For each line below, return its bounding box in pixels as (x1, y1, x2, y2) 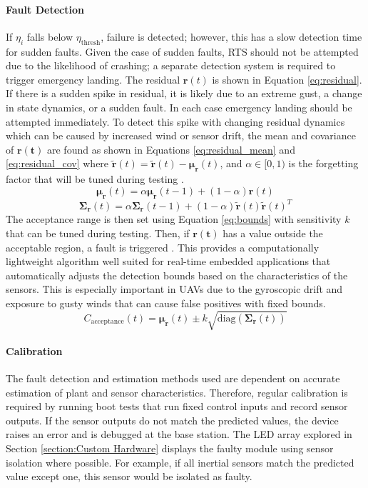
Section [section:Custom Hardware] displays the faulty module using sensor (6, 440, 334, 455)
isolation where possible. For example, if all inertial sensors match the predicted (6, 454, 354, 469)
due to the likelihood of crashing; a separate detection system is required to (6, 58, 336, 73)
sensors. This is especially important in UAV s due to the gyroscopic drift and (6, 282, 343, 297)
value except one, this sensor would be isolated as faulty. (6, 469, 252, 484)
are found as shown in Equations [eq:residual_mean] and (46, 141, 295, 156)
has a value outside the (223, 226, 323, 241)
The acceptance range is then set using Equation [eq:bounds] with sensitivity (6, 211, 342, 226)
